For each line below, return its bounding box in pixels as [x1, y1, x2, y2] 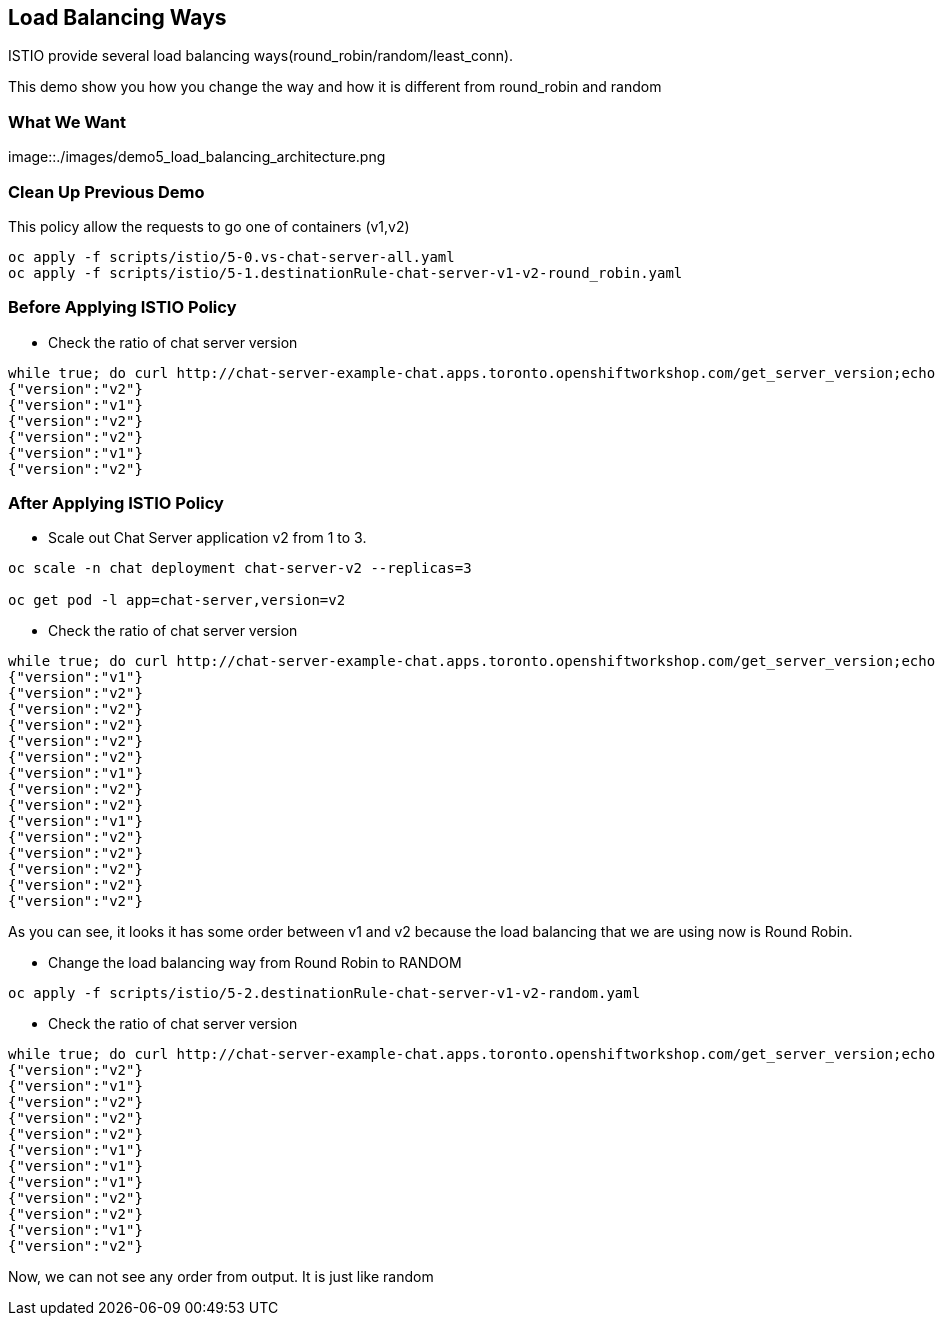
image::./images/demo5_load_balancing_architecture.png [8, 148, 386, 166]
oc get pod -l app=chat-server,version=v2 [8, 592, 346, 609]
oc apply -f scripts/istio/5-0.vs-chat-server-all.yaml [8, 248, 455, 265]
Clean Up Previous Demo [8, 181, 205, 202]
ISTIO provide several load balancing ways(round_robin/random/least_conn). [8, 47, 514, 65]
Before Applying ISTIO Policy [8, 297, 237, 318]
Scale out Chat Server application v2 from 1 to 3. [48, 529, 367, 547]
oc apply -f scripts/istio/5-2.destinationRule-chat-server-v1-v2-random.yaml [8, 985, 641, 1002]
